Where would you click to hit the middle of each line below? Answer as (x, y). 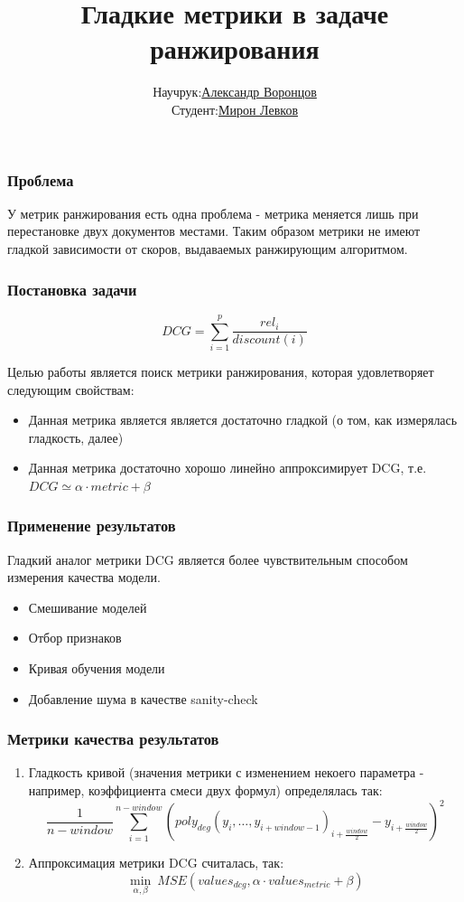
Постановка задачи (72, 289)
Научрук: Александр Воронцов (235, 92)
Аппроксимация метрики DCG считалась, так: (156, 863)
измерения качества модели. (84, 577)
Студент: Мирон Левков (235, 109)
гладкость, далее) (76, 437)
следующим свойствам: (71, 389)
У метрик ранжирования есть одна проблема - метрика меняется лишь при (213, 213)
